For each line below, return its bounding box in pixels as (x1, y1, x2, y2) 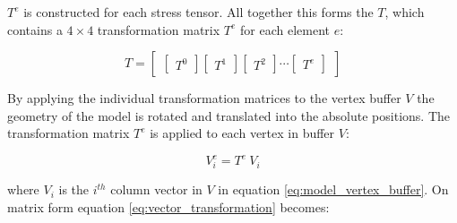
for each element (240, 20, 330, 39)
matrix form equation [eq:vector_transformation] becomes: (7, 197, 330, 216)
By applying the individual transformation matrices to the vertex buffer (7, 89, 401, 107)
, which (384, 3, 425, 21)
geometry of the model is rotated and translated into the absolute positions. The (7, 106, 451, 124)
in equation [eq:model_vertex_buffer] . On (218, 180, 449, 199)
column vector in (110, 180, 203, 199)
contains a (7, 20, 63, 39)
